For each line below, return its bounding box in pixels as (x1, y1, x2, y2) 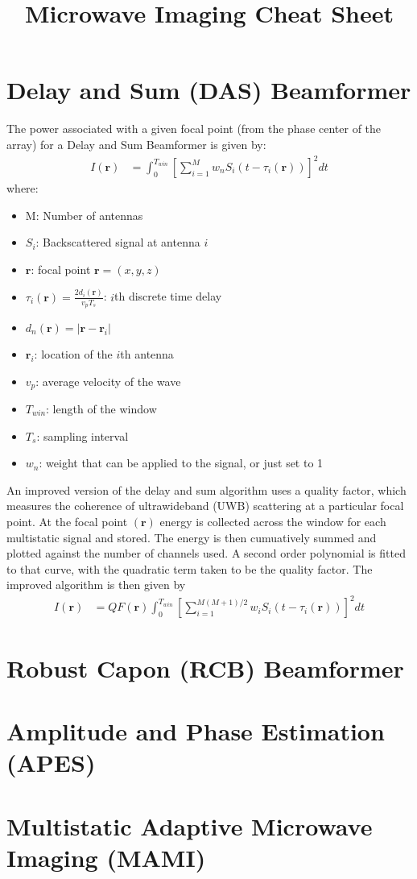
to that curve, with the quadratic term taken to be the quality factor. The (6, 560, 373, 577)
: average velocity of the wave (35, 372, 181, 389)
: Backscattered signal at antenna (35, 234, 200, 251)
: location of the (34, 345, 113, 362)
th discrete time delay (114, 288, 222, 305)
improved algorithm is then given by (6, 576, 186, 593)
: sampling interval (36, 427, 129, 444)
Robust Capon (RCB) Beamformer (6, 651, 404, 684)
